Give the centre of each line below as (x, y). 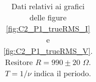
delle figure (48, 17)
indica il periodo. (62, 73)
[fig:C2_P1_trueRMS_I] (48, 28)
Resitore (19, 62)
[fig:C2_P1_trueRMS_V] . (48, 51)
